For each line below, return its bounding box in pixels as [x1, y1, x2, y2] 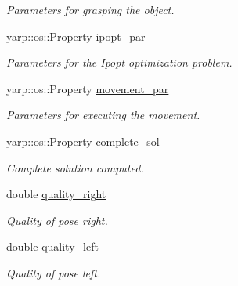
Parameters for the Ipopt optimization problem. [6, 54, 233, 71]
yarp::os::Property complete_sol [6, 132, 160, 149]
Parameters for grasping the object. [6, 2, 175, 17]
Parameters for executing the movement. [6, 107, 200, 123]
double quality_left [6, 238, 99, 255]
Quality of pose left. [6, 264, 101, 281]
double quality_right [6, 186, 106, 202]
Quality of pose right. [6, 212, 108, 228]
